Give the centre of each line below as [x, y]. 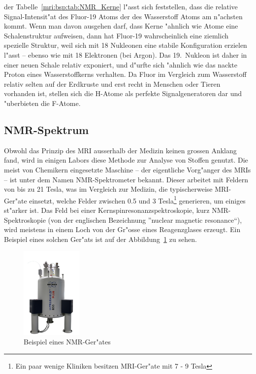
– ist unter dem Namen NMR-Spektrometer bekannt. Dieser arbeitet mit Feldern [126, 179]
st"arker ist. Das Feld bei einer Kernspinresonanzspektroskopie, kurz [107, 210]
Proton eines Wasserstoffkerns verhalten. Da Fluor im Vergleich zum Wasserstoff [125, 74]
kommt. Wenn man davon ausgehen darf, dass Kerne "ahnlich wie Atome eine [121, 26]
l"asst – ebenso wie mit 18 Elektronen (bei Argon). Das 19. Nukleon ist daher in [126, 54]
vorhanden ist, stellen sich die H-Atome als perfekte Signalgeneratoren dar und [123, 93]
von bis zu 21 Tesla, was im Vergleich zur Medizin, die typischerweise [108, 189]
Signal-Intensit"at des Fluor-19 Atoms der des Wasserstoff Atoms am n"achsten [123, 16]
